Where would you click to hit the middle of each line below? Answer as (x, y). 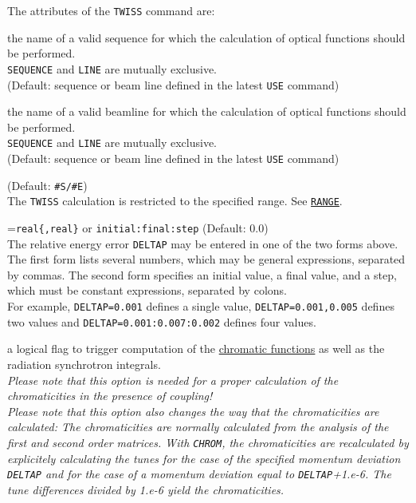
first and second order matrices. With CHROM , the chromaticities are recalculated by (208, 442)
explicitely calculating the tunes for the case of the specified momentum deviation (204, 458)
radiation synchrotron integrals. (84, 364)
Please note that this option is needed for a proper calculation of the (173, 380)
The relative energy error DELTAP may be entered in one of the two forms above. (203, 243)
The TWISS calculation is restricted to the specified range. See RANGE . (175, 201)
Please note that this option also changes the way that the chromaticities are (193, 411)
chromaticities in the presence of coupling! (110, 396)
